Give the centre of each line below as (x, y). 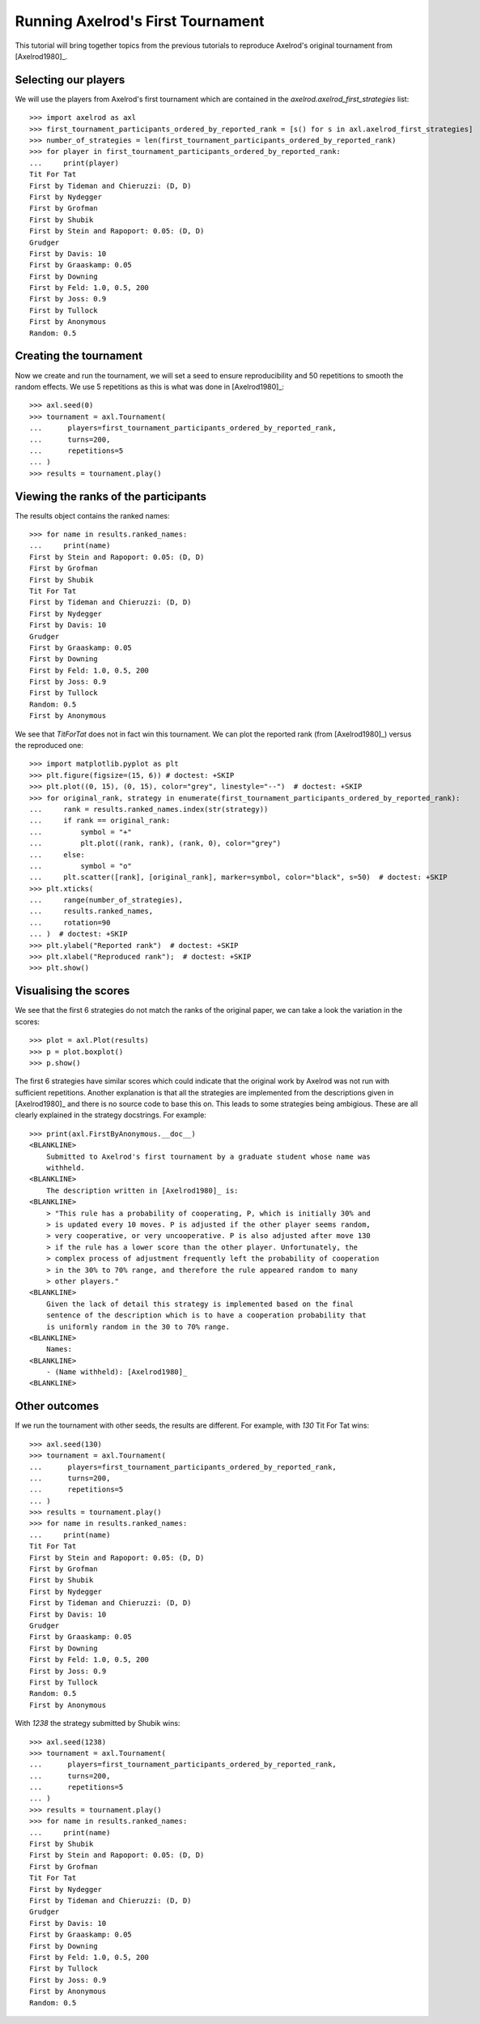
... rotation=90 (70, 922)
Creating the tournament (79, 356)
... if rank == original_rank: (100, 821)
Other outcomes (57, 1406)
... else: (57, 854)
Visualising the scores (72, 991)
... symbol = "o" (81, 866)
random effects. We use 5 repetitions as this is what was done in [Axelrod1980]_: (150, 386)
